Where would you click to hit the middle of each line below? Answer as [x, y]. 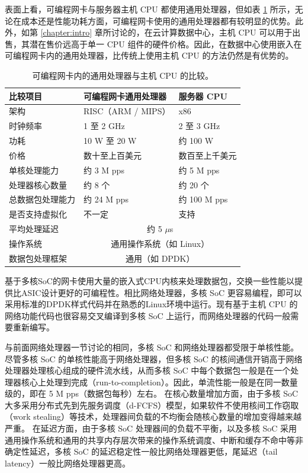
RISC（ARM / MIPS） [127, 111]
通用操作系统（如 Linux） [160, 243]
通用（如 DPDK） [160, 258]
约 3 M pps [104, 170]
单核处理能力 [34, 170]
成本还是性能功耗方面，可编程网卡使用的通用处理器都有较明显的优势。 [158, 20]
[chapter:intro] [66, 32]
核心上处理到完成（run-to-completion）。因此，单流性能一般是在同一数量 [159, 382]
